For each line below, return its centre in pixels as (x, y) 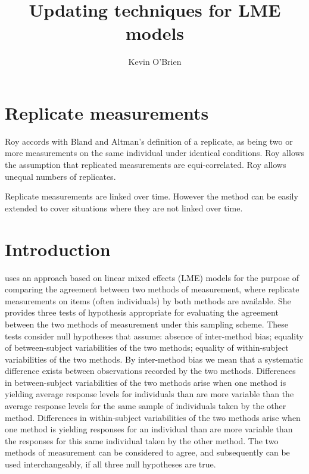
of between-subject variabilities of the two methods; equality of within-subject (147, 347)
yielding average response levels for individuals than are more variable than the (149, 394)
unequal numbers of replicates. (60, 176)
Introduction (58, 249)
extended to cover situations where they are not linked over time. (124, 208)
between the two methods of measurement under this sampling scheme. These (147, 324)
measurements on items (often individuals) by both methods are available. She (148, 300)
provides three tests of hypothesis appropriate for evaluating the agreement (142, 312)
